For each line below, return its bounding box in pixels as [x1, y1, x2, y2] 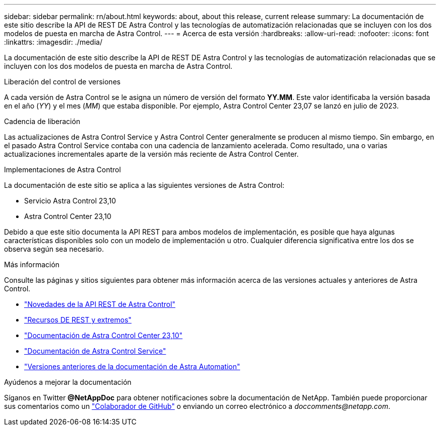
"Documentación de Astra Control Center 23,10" [24, 331, 183, 340]
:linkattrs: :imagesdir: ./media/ [4, 38, 102, 46]
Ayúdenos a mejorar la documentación [4, 378, 132, 386]
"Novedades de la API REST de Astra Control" [24, 300, 176, 308]
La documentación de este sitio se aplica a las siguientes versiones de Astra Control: [4, 181, 285, 189]
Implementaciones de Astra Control [4, 165, 121, 174]
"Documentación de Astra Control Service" [24, 347, 166, 355]
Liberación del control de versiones [4, 77, 121, 86]
